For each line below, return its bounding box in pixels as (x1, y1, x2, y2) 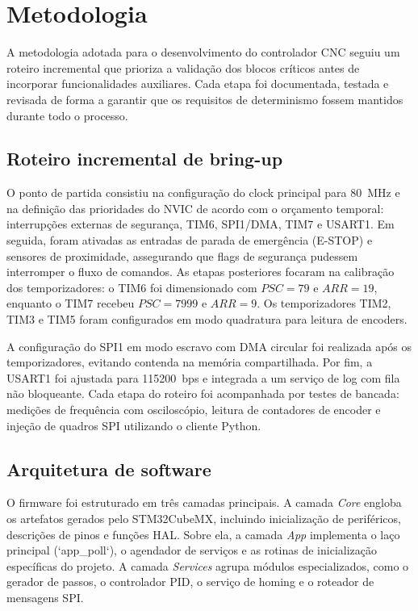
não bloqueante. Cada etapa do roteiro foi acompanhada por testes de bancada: (6, 385, 399, 402)
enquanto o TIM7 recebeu (6, 295, 135, 312)
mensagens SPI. (6, 588, 84, 605)
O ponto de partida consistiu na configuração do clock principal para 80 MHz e (6, 184, 400, 201)
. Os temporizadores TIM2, (257, 295, 391, 312)
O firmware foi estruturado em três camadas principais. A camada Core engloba (6, 494, 402, 511)
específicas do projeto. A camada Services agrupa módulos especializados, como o (6, 557, 409, 574)
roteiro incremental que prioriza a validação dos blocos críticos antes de (6, 59, 360, 76)
